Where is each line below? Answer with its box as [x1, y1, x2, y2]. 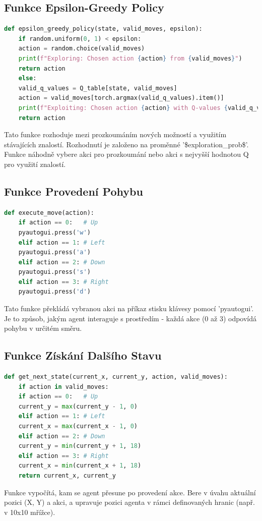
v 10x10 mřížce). [4, 506, 55, 517]
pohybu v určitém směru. [4, 323, 82, 333]
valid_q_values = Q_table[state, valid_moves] [18, 84, 177, 92]
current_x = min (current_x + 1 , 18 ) [18, 462, 142, 470]
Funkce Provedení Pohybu [4, 183, 143, 199]
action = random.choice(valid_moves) [18, 45, 145, 52]
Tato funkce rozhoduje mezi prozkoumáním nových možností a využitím [4, 129, 227, 140]
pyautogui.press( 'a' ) [18, 249, 91, 256]
